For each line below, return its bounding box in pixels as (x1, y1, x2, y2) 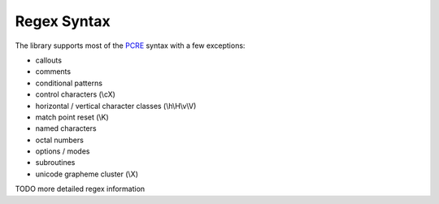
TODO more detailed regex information (15, 184, 146, 194)
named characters (35, 124, 97, 133)
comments (35, 67, 72, 76)
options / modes (35, 146, 90, 156)
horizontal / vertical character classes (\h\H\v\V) (35, 101, 197, 111)
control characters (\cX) (35, 89, 115, 99)
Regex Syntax (15, 12, 111, 30)
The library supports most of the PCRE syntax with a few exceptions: (15, 41, 246, 50)
